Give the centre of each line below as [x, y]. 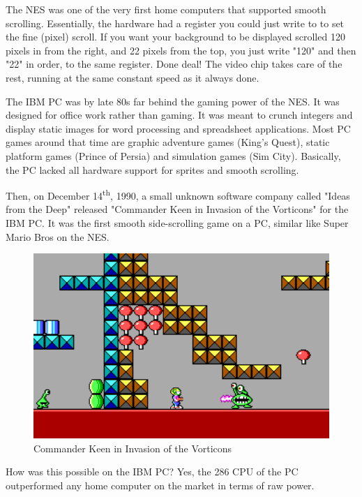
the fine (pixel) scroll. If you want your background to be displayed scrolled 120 [175, 37]
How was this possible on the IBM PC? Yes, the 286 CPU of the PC [152, 472]
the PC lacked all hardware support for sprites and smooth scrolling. [152, 169]
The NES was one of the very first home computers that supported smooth [166, 9]
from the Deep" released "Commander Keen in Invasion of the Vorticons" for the [177, 209]
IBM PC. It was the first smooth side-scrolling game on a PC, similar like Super [177, 222]
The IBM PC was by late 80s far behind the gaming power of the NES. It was [173, 101]
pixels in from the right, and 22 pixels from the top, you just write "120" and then [181, 50]
